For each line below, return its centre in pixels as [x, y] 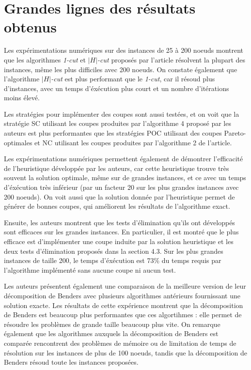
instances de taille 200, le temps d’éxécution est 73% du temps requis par [113, 260]
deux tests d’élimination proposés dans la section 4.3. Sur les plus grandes [114, 251]
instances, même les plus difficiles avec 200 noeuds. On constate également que [121, 69]
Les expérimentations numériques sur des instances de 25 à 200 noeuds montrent [124, 50]
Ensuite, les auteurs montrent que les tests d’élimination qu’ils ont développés [119, 222]
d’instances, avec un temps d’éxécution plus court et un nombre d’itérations [117, 88]
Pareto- [235, 133]
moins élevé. [22, 98]
